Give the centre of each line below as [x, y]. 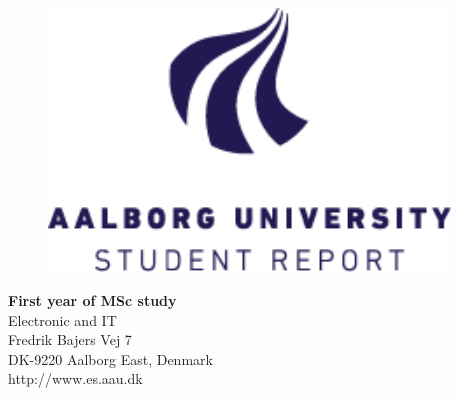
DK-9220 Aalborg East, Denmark [110, 358]
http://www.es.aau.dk [75, 378]
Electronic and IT [62, 319]
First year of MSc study [92, 300]
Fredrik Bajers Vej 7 [70, 339]
